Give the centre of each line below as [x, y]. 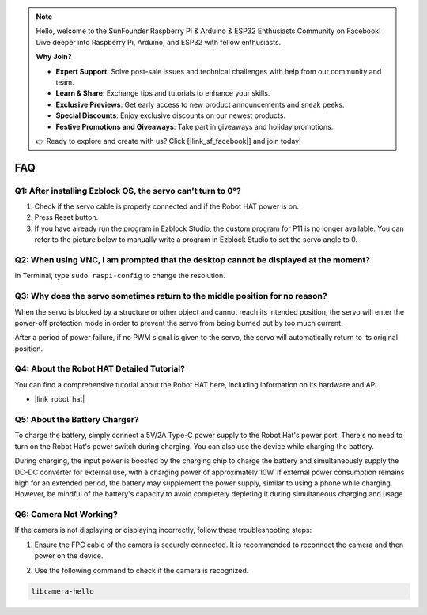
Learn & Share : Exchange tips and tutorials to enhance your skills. [163, 93]
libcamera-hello [63, 591]
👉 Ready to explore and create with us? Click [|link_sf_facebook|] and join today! [168, 141]
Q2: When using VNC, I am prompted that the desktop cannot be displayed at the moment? [193, 260]
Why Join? [54, 57]
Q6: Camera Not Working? [66, 515]
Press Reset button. [66, 217]
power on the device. [69, 556]
